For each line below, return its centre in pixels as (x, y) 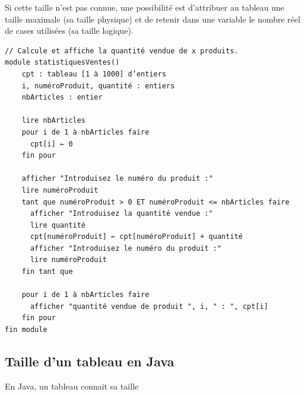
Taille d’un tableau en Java (90, 361)
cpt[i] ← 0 (51, 144)
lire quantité (58, 225)
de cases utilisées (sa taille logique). (69, 31)
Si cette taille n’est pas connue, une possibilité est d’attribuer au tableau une (145, 7)
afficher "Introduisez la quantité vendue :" (121, 214)
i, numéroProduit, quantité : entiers (98, 86)
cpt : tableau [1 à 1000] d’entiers (94, 74)
